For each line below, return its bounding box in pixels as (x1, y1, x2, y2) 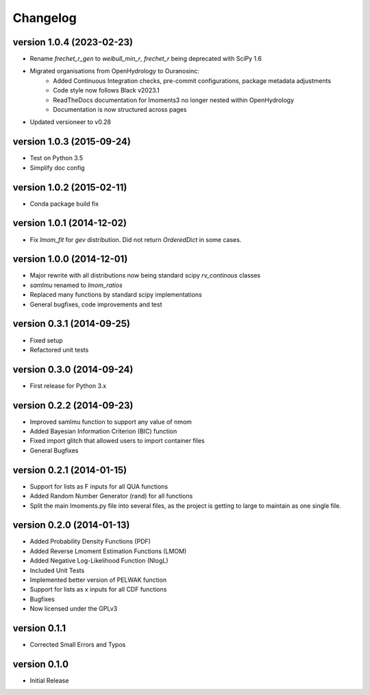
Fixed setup (29, 336, 63, 344)
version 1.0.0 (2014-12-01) (12, 254, 128, 265)
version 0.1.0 (12, 658, 69, 670)
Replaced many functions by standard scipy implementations (29, 291, 202, 299)
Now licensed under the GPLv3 (29, 605, 118, 613)
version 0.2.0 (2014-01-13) (12, 520, 130, 531)
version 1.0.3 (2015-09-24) (12, 136, 132, 147)
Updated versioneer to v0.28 (29, 118, 111, 126)
